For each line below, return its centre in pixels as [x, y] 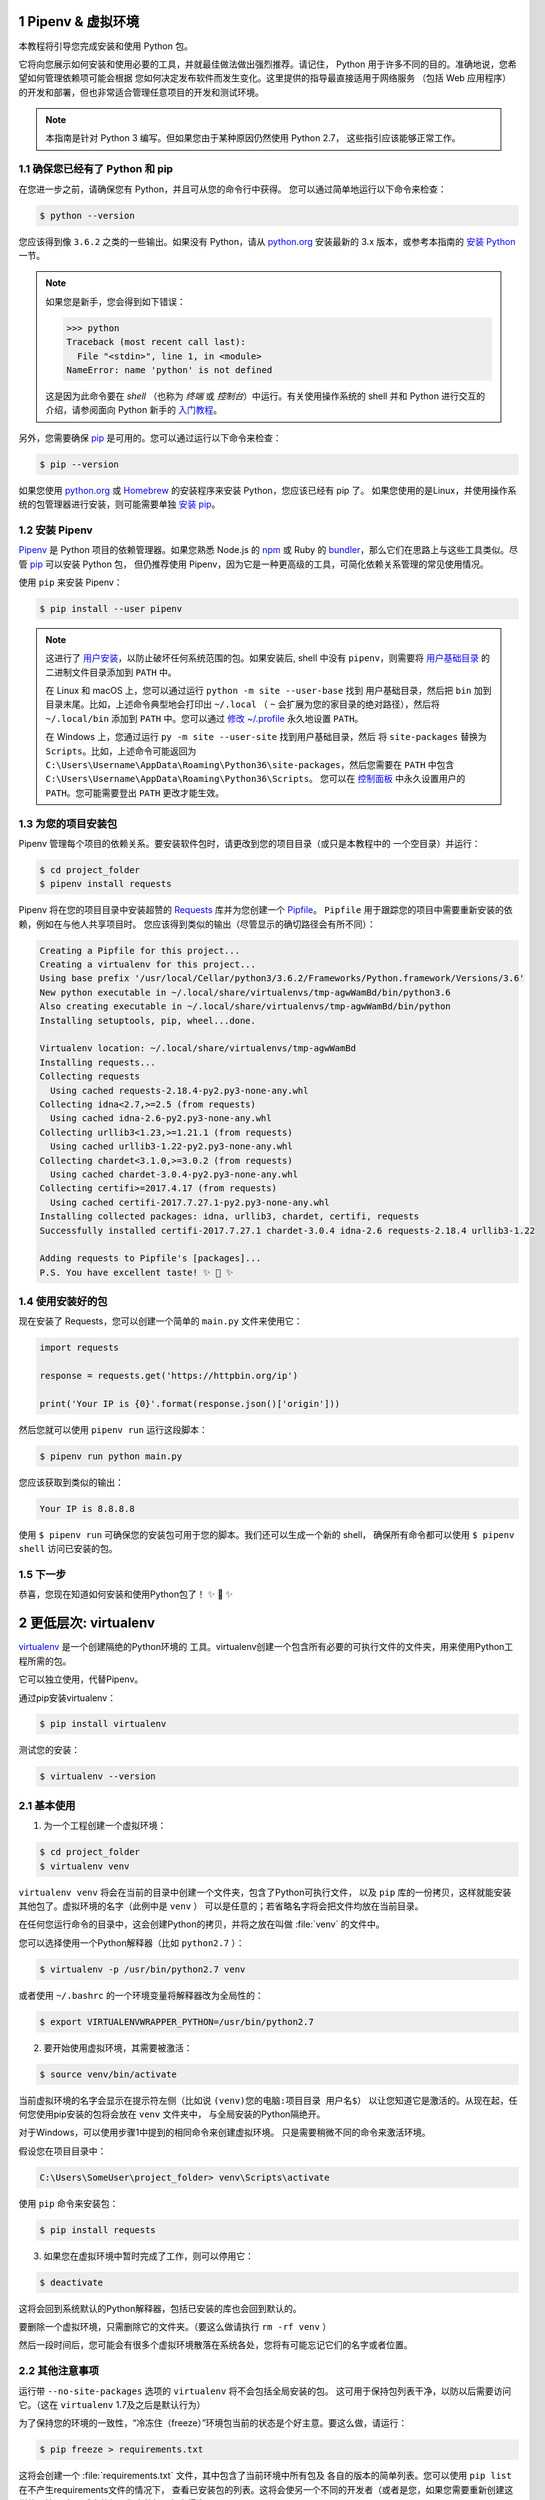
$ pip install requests [98, 2229]
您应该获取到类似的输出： [71, 1482]
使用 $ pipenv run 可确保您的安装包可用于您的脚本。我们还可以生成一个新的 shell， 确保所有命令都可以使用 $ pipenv [266, 1534]
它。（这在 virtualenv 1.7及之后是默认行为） [112, 2405]
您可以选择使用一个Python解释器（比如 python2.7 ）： [131, 1942]
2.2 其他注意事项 [59, 2371]
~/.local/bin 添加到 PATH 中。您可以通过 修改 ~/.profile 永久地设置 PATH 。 [204, 718]
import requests [79, 1348]
